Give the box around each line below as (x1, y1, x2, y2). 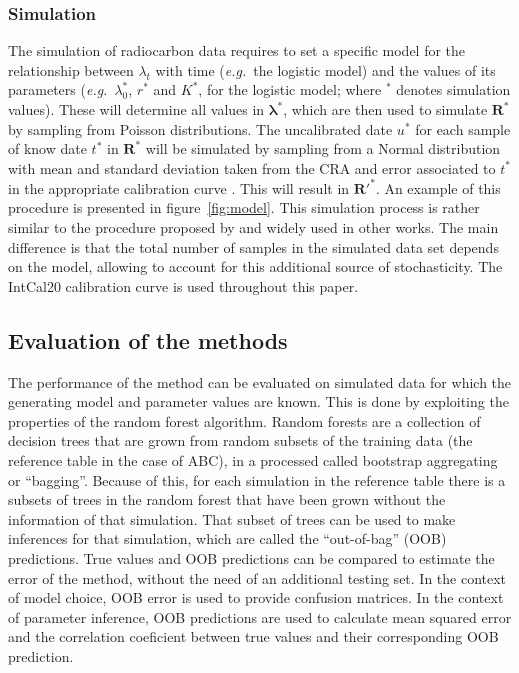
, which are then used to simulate (283, 99, 488, 119)
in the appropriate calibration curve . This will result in (8, 177, 350, 198)
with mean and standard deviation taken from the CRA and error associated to (8, 157, 496, 178)
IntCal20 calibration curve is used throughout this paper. (8, 275, 359, 296)
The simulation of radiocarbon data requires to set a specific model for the (8, 40, 466, 61)
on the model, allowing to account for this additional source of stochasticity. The (8, 256, 503, 277)
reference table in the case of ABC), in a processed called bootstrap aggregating (8, 450, 498, 471)
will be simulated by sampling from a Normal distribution (145, 138, 501, 159)
